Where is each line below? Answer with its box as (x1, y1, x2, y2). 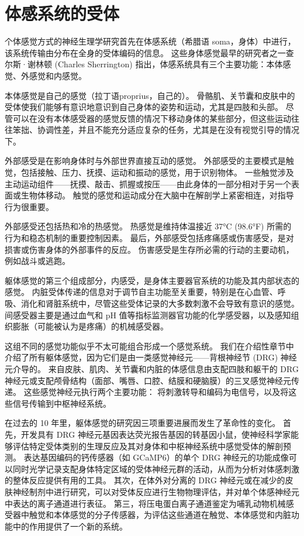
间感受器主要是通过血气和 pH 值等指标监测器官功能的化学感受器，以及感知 (5, 308, 291, 321)
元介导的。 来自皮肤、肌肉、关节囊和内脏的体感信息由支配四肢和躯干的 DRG (5, 362, 299, 374)
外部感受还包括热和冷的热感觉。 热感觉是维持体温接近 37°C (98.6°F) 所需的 (5, 220, 292, 232)
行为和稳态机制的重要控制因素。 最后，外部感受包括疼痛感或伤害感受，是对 (5, 232, 294, 244)
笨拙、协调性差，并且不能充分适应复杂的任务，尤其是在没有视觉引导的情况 (12, 123, 299, 136)
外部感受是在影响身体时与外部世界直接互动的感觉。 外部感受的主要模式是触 (5, 154, 294, 167)
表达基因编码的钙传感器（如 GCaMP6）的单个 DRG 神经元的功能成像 (23, 451, 289, 463)
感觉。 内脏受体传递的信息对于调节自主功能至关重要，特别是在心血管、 (5, 286, 278, 298)
